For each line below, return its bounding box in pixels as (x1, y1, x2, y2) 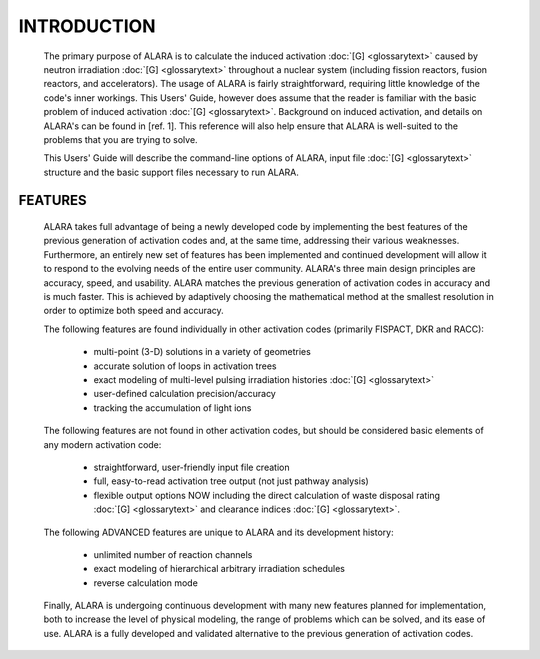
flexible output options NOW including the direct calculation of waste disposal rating (93, 489, 440, 501)
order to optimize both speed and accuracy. (43, 305, 224, 317)
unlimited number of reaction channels (93, 548, 253, 560)
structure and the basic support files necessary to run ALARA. (43, 166, 300, 178)
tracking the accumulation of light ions (93, 401, 252, 414)
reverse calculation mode (93, 576, 199, 589)
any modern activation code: (43, 438, 162, 450)
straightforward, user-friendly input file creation (93, 461, 290, 473)
